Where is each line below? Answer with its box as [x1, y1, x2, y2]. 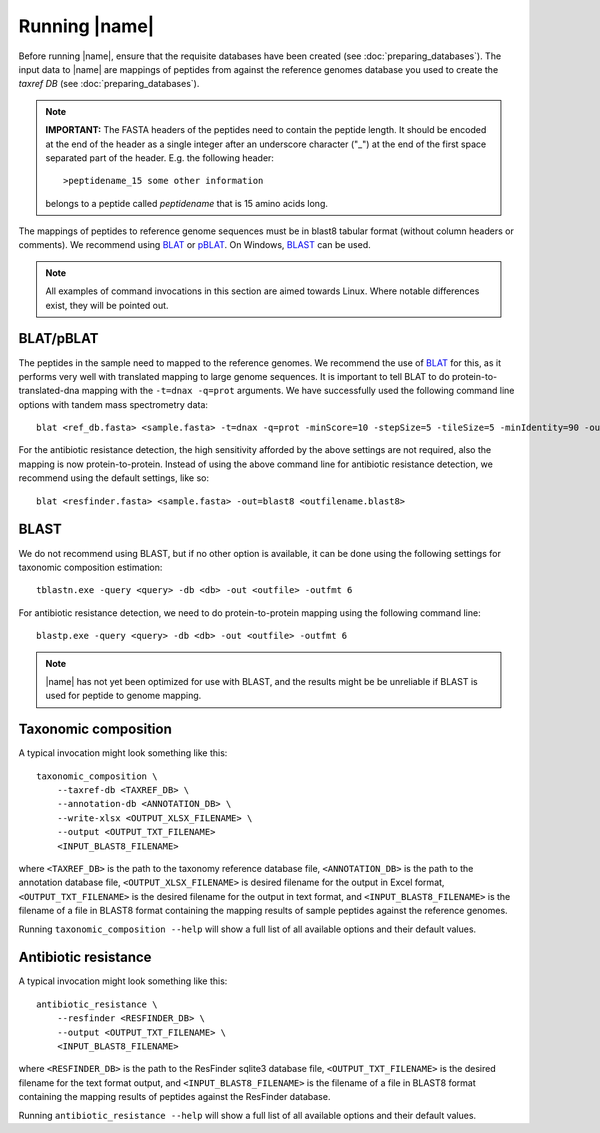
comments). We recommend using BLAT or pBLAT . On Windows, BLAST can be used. [18, 239, 372, 251]
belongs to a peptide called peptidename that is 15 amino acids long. [45, 197, 329, 209]
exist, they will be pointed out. [45, 299, 169, 311]
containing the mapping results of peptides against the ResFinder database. [18, 1091, 331, 1103]
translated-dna [18, 385, 80, 397]
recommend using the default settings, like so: [18, 472, 210, 484]
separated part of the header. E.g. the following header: [45, 151, 275, 164]
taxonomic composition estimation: [18, 561, 163, 573]
